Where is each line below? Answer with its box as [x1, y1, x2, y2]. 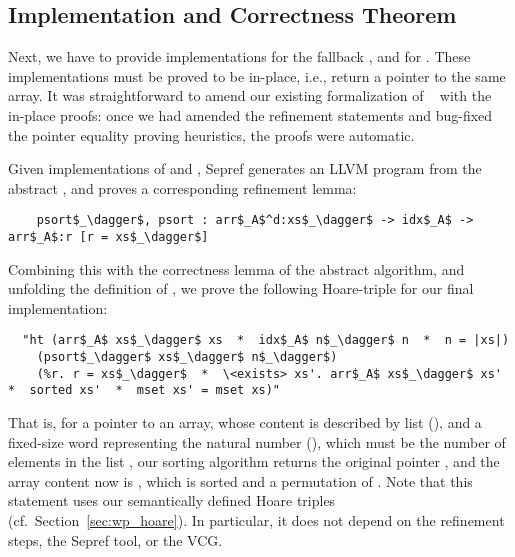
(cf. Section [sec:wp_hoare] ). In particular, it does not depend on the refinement [8, 510, 505, 531]
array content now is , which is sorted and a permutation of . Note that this [8, 470, 473, 491]
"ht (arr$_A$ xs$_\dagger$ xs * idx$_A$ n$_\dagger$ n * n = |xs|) [22, 333, 510, 348]
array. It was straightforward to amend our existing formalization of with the [8, 85, 492, 106]
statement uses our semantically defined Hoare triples [8, 490, 336, 511]
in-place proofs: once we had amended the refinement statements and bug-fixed [8, 104, 493, 125]
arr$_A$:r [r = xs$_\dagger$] [8, 230, 209, 245]
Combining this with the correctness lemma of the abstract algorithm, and [8, 258, 465, 279]
